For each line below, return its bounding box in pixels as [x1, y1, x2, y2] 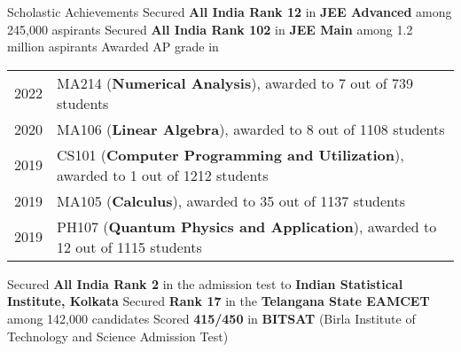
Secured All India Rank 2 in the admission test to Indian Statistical [7, 274, 403, 293]
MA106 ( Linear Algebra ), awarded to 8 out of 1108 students [57, 118, 445, 139]
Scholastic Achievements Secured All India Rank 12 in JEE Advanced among [7, 3, 452, 20]
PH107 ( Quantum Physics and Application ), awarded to [57, 215, 437, 237]
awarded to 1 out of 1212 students [57, 164, 269, 185]
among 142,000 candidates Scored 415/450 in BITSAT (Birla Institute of [7, 309, 416, 327]
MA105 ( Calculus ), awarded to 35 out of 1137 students [57, 190, 406, 211]
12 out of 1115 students [57, 236, 202, 257]
